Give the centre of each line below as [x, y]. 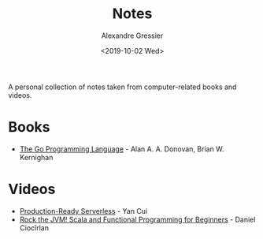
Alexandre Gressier [132, 35]
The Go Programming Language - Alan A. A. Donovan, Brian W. [122, 149]
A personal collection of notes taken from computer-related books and [122, 87]
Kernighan [36, 157]
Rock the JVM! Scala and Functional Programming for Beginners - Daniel [137, 219]
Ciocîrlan [34, 228]
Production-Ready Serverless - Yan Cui [83, 211]
